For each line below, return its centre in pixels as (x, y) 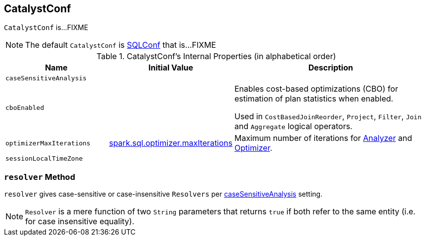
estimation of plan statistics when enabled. (314, 99)
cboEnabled (25, 107)
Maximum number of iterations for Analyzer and (323, 138)
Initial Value (171, 68)
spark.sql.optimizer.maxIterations (171, 143)
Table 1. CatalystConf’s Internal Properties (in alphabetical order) (216, 56)
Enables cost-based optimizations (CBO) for (316, 89)
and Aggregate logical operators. (293, 126)
